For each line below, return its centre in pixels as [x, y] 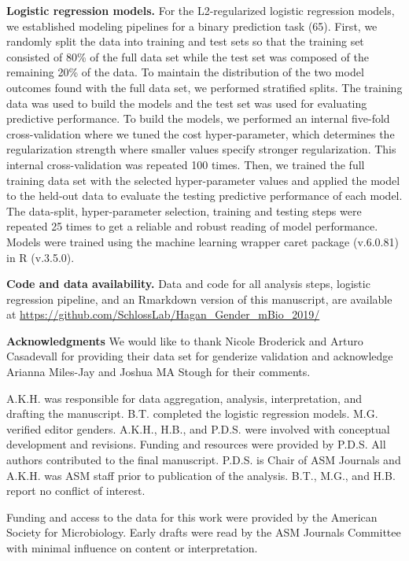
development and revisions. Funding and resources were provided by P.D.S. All [196, 444]
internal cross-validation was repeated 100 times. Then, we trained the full [186, 164]
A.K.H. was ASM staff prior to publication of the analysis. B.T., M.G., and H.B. [201, 475]
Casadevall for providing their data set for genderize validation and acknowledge [200, 356]
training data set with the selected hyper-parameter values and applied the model [203, 180]
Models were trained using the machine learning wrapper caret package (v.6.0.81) [203, 241]
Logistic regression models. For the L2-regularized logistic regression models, [201, 10]
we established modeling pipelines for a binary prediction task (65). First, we [192, 26]
